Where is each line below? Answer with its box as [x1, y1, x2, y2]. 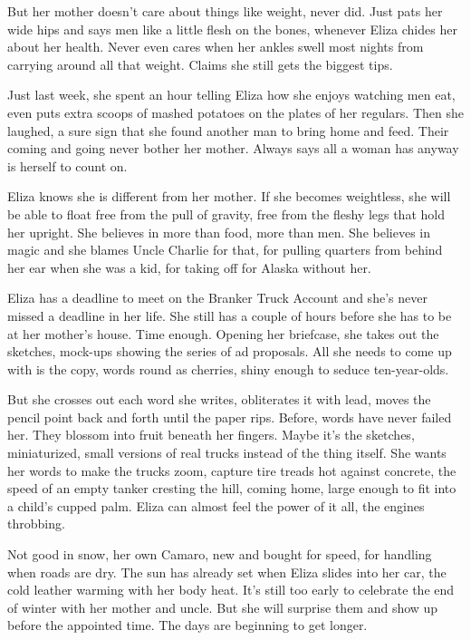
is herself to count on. [7, 156, 128, 175]
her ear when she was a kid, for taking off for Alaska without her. [7, 257, 371, 276]
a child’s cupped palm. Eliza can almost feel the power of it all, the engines [7, 496, 425, 515]
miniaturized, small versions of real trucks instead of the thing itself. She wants [7, 443, 447, 462]
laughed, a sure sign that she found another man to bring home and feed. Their [7, 121, 449, 140]
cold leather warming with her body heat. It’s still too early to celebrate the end [7, 580, 455, 599]
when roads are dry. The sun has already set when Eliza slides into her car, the [7, 562, 447, 581]
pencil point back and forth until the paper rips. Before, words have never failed [7, 407, 452, 426]
